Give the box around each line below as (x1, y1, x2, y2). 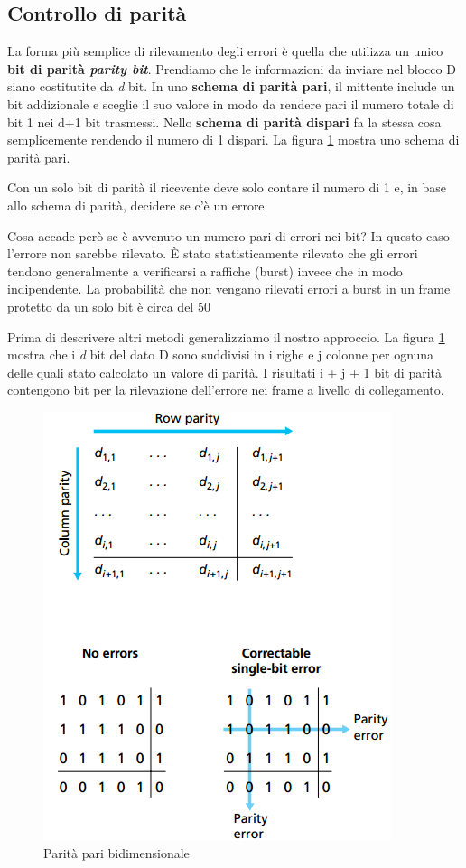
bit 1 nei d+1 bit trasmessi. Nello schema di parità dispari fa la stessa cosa (7, 112, 442, 131)
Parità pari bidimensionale (43, 844, 190, 863)
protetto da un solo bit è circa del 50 (7, 296, 210, 315)
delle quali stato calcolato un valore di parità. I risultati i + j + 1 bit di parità (7, 362, 443, 381)
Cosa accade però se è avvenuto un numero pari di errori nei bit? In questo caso (7, 226, 450, 245)
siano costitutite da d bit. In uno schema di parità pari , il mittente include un (7, 77, 455, 96)
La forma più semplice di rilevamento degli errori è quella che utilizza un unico (7, 42, 443, 61)
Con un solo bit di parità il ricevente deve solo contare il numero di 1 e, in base (7, 178, 447, 197)
